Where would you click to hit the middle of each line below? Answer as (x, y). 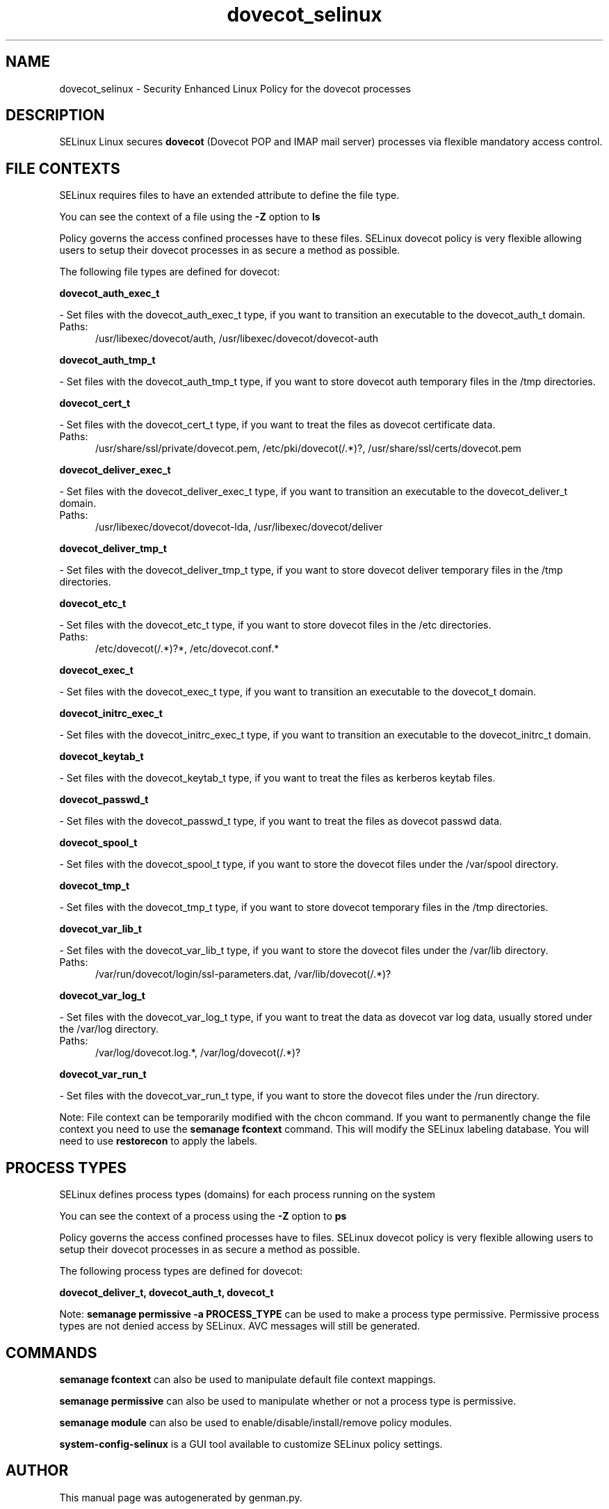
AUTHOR (37, 1471)
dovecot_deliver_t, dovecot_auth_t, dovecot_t (167, 1293)
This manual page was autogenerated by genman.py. (181, 1497)
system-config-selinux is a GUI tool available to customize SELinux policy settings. (251, 1444)
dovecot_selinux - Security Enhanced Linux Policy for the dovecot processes (235, 88)
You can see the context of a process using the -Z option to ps (203, 1216)
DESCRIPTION (55, 115)
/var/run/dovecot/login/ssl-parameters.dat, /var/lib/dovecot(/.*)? (243, 974)
